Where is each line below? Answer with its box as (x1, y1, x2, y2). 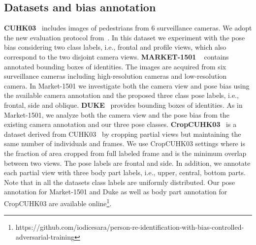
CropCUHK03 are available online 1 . (4, 196, 112, 208)
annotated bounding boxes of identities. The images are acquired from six (4, 61, 226, 71)
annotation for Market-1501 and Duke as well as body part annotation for (4, 186, 227, 197)
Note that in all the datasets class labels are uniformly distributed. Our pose (4, 177, 235, 187)
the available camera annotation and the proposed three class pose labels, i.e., (4, 90, 239, 100)
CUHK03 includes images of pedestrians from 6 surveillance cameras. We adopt (4, 23, 252, 33)
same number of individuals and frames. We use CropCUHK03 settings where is (4, 138, 245, 149)
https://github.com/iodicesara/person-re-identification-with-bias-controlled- (15, 222, 244, 232)
